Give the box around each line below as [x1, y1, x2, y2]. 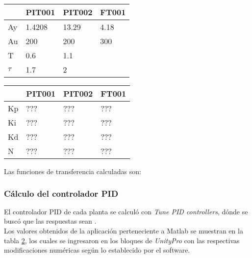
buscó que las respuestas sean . [4, 216, 97, 226]
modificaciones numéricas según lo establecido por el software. [4, 245, 190, 255]
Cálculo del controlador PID [4, 187, 119, 199]
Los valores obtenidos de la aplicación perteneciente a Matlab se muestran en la [4, 226, 243, 235]
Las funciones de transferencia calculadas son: [4, 166, 141, 176]
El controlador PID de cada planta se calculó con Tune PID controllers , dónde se [4, 206, 248, 216]
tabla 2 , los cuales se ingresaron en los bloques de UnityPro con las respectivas [4, 235, 240, 245]
